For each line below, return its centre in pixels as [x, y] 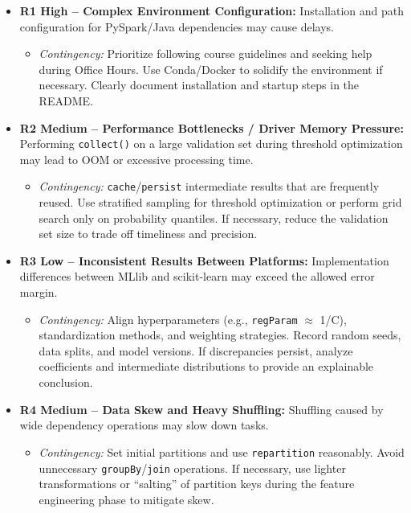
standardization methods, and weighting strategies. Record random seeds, [220, 335]
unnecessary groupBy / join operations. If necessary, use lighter [192, 468]
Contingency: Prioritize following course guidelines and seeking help [205, 53]
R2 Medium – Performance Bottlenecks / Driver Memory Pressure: [212, 127]
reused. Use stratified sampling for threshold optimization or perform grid [220, 202]
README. [66, 100]
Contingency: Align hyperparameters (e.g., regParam [168, 319]
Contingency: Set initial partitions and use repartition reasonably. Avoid [222, 451]
